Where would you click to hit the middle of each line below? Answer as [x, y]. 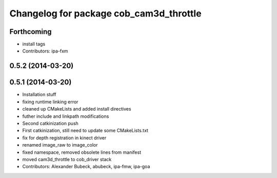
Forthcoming [31, 32]
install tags [34, 44]
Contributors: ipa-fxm [45, 51]
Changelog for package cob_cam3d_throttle [106, 13]
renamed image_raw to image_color [60, 145]
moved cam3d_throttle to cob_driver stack [67, 159]
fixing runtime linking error [50, 102]
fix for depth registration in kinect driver [64, 138]
